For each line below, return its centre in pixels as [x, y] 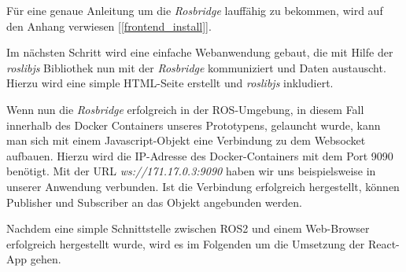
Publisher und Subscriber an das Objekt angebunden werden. [154, 202]
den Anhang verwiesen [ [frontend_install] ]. [109, 26]
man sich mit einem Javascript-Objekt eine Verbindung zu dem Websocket [186, 140]
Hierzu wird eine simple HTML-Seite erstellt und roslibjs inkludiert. [170, 83]
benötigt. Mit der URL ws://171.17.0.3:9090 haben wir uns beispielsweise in [191, 171]
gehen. [46, 259]
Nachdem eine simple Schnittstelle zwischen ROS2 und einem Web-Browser [188, 228]
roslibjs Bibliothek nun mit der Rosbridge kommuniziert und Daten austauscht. [196, 67]
